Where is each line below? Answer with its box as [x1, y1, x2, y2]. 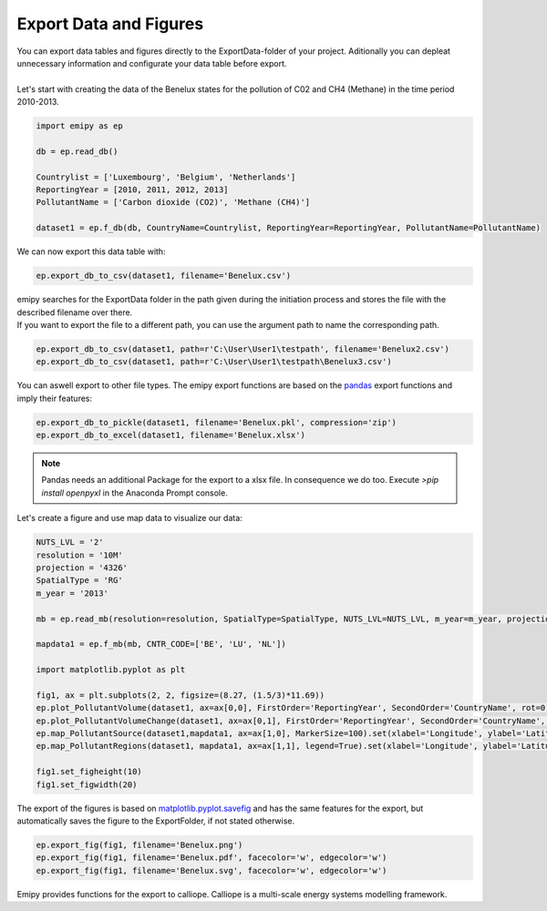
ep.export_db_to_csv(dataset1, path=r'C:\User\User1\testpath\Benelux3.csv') [36, 356, 392, 367]
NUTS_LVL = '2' [36, 537, 104, 548]
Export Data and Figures [16, 14, 204, 34]
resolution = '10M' [36, 549, 123, 560]
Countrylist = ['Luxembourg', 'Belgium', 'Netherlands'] [36, 171, 296, 182]
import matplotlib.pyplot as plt [36, 665, 186, 675]
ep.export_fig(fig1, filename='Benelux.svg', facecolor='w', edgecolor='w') [36, 865, 387, 875]
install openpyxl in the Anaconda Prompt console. [41, 487, 228, 498]
